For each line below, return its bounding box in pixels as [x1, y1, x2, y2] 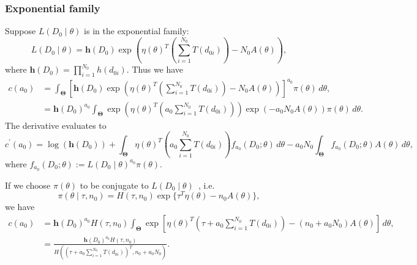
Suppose [5, 24, 36, 37]
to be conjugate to [80, 178, 149, 191]
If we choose [5, 178, 51, 191]
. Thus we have [126, 63, 184, 76]
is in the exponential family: [84, 24, 189, 37]
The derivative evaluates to [5, 118, 107, 131]
